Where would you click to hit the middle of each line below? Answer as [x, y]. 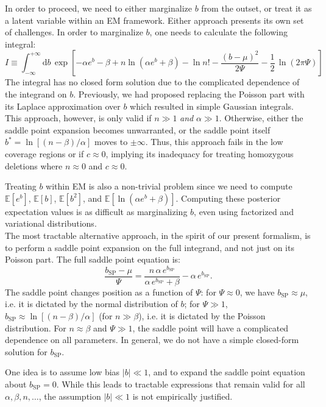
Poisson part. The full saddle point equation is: [93, 259]
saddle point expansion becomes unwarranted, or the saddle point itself [138, 129]
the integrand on [36, 94]
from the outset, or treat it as [257, 8]
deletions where [34, 165]
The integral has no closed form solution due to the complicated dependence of [152, 82]
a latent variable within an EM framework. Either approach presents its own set [154, 20]
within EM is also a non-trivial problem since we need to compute [169, 186]
